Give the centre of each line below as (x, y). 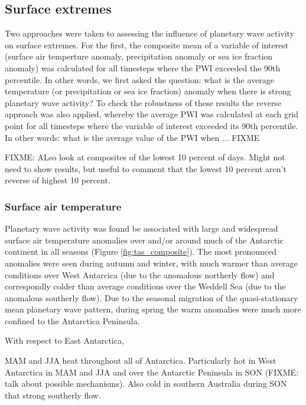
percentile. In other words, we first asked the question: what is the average (139, 79)
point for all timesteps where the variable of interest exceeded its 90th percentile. (152, 125)
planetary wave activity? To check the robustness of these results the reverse (143, 102)
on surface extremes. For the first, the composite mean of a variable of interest (147, 45)
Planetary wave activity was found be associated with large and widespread (141, 228)
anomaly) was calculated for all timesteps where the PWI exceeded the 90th (143, 67)
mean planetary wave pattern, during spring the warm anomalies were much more (153, 309)
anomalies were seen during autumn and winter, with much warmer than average (151, 263)
